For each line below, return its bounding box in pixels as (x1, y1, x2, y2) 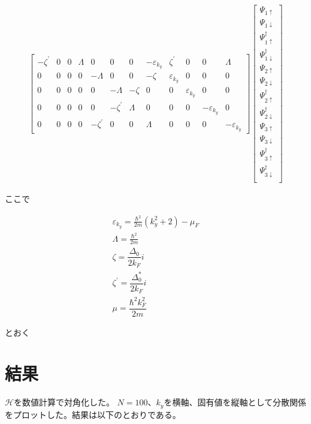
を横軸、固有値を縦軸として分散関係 (164, 396, 306, 408)
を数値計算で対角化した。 (13, 396, 114, 408)
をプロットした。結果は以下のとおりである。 (5, 408, 181, 420)
